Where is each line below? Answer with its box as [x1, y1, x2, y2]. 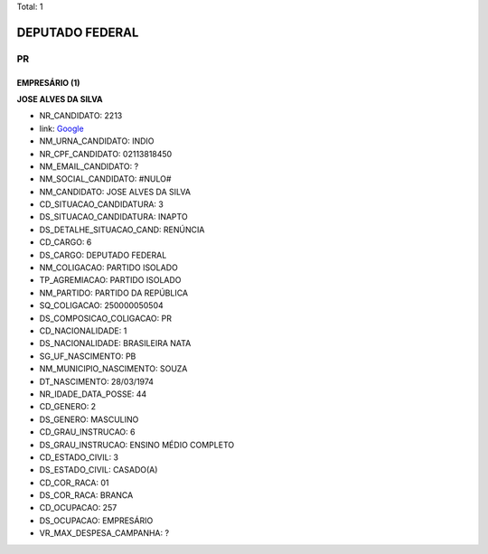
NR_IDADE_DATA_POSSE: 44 [39, 389, 147, 399]
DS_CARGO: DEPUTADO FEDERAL [39, 249, 167, 260]
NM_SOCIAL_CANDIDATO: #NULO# [39, 174, 172, 184]
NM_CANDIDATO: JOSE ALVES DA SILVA [39, 186, 192, 197]
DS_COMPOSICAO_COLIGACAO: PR [39, 313, 172, 324]
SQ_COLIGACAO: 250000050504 [39, 300, 164, 311]
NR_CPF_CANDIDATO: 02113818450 [39, 148, 173, 159]
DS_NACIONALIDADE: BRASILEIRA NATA [39, 338, 192, 349]
